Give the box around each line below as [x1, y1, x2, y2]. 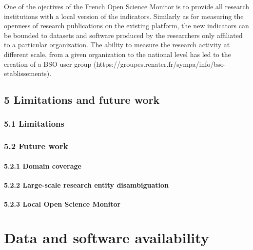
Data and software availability [4, 227, 209, 247]
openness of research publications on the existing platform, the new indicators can [4, 20, 249, 31]
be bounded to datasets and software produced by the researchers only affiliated [4, 30, 243, 40]
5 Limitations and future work [4, 92, 160, 107]
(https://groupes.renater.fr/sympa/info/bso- [93, 58, 226, 69]
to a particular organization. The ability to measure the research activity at [4, 39, 230, 50]
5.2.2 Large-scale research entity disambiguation [4, 180, 169, 190]
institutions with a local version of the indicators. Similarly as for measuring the [4, 11, 244, 21]
